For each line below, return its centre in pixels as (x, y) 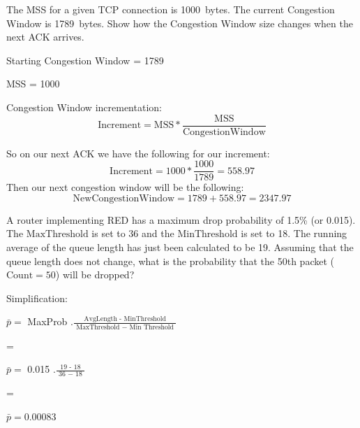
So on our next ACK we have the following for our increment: (138, 153)
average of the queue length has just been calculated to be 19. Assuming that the (180, 247)
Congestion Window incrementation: (84, 107)
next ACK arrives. (45, 37)
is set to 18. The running (294, 233)
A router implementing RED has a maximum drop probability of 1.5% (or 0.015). (181, 219)
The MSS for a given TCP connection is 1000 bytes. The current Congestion (171, 9)
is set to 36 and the (133, 233)
